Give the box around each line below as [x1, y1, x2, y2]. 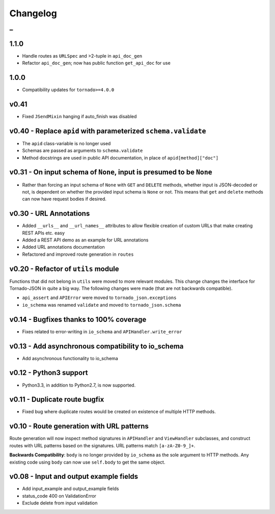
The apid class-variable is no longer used [22, 140, 111, 146]
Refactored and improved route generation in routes [22, 251, 134, 257]
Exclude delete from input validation [22, 500, 98, 506]
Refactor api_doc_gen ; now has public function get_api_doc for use [22, 60, 171, 66]
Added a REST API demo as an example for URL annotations [22, 237, 149, 243]
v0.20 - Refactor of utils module [9, 264, 119, 273]
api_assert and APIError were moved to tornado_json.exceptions [22, 294, 177, 301]
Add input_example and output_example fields [22, 485, 119, 492]
